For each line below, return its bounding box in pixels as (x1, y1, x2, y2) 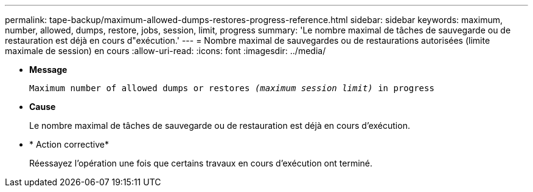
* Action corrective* (29, 139, 110, 149)
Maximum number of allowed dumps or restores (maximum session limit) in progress (29, 83, 434, 93)
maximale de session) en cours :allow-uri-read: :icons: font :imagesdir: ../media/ (5, 46, 326, 56)
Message (29, 64, 68, 75)
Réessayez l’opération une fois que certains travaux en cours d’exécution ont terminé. (29, 158, 373, 168)
